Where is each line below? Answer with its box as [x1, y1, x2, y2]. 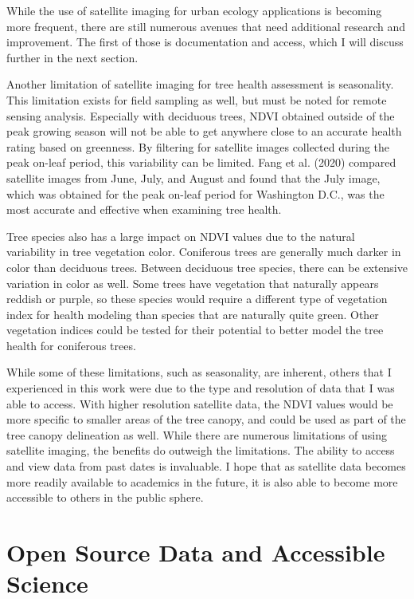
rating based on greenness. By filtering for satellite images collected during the [6, 138, 390, 155]
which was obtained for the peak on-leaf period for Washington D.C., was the [6, 185, 385, 202]
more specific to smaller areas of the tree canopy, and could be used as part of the [6, 411, 406, 428]
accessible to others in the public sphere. [6, 489, 204, 506]
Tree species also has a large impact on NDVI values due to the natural [6, 227, 355, 244]
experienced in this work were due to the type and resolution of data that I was [6, 380, 395, 396]
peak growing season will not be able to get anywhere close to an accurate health [6, 123, 402, 140]
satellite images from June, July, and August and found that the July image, [6, 169, 381, 186]
